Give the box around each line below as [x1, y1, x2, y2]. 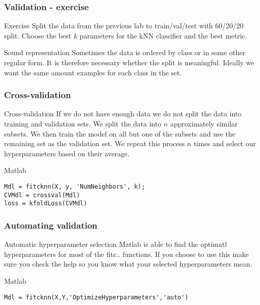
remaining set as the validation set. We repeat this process [4, 138, 185, 149]
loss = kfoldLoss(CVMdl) [4, 200, 87, 207]
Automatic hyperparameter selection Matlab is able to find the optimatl [4, 239, 227, 249]
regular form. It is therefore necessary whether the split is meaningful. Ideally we [4, 57, 254, 67]
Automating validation [4, 219, 97, 231]
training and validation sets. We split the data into [4, 118, 162, 128]
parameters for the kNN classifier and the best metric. [79, 30, 247, 40]
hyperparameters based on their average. [4, 148, 130, 158]
